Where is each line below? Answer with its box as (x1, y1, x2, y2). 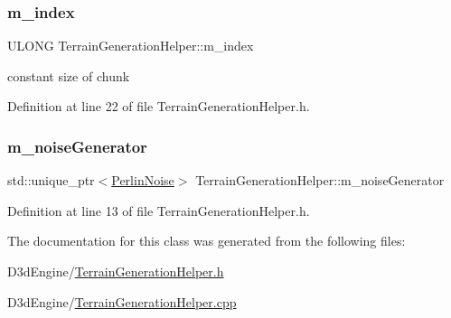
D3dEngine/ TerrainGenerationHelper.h (7, 262, 224, 280)
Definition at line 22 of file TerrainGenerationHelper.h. (7, 97, 310, 116)
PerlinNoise (111, 171, 174, 190)
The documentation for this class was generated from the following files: (7, 231, 406, 250)
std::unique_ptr (7, 171, 95, 190)
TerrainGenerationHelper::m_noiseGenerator (195, 171, 445, 190)
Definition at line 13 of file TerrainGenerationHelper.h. (7, 201, 310, 220)
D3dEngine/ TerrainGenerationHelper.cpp (7, 292, 237, 311)
